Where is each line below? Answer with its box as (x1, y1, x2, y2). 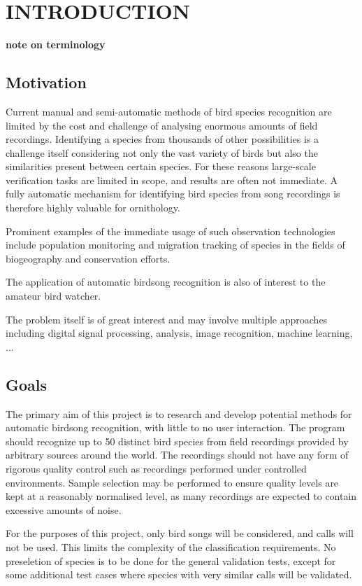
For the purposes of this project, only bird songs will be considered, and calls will (6, 526, 354, 540)
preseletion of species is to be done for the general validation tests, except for (6, 553, 336, 568)
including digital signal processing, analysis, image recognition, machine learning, (6, 326, 353, 340)
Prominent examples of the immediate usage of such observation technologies (6, 223, 335, 238)
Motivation (6, 71, 87, 93)
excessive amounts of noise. (6, 502, 122, 517)
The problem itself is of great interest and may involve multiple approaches (6, 312, 328, 326)
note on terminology (6, 37, 106, 52)
